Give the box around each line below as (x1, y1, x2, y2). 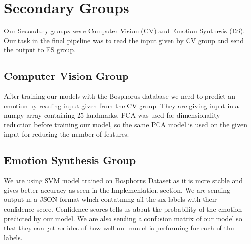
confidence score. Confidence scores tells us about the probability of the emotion (4, 204, 242, 214)
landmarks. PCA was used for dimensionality (86, 110, 220, 120)
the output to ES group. (4, 45, 76, 55)
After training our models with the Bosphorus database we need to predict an (4, 91, 235, 101)
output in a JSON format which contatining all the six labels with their (4, 194, 217, 204)
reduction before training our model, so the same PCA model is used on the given (4, 119, 247, 129)
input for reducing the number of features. (4, 129, 129, 139)
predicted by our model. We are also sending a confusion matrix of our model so (4, 213, 242, 223)
